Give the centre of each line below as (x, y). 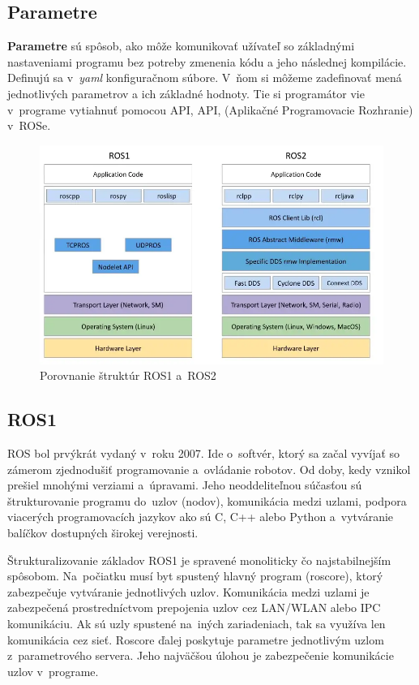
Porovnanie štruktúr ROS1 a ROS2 (128, 375)
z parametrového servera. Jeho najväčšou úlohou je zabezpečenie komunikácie (201, 655)
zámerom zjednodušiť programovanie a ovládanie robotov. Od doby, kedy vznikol (209, 469)
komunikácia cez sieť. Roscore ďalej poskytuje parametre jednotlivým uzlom (196, 639)
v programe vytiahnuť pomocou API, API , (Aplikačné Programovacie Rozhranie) (210, 109)
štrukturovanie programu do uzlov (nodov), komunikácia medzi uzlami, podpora (207, 500)
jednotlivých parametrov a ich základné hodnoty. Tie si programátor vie (186, 93)
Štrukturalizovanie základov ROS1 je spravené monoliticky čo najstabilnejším (199, 560)
